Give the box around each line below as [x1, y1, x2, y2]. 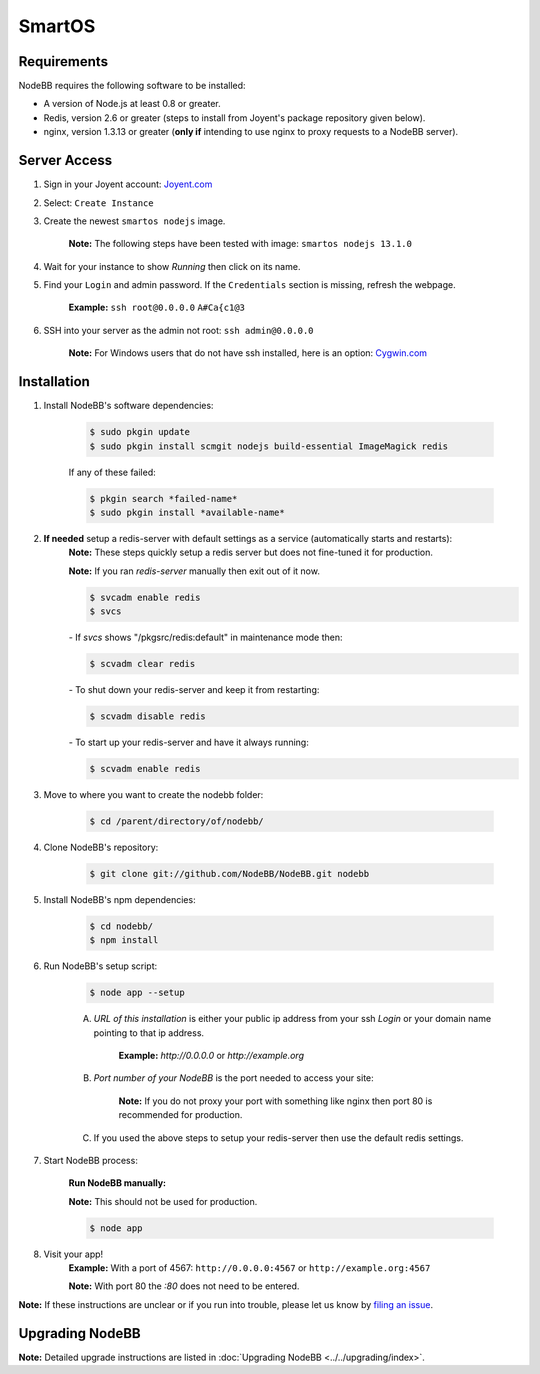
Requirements [18, 53, 109, 70]
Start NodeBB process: [43, 1154, 139, 1166]
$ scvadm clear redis [89, 658, 196, 670]
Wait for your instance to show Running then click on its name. [43, 260, 301, 272]
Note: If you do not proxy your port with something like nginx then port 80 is [118, 1095, 433, 1107]
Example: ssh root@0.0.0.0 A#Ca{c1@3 [68, 301, 245, 314]
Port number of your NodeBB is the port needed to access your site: [93, 1072, 374, 1084]
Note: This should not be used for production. [68, 1195, 258, 1207]
